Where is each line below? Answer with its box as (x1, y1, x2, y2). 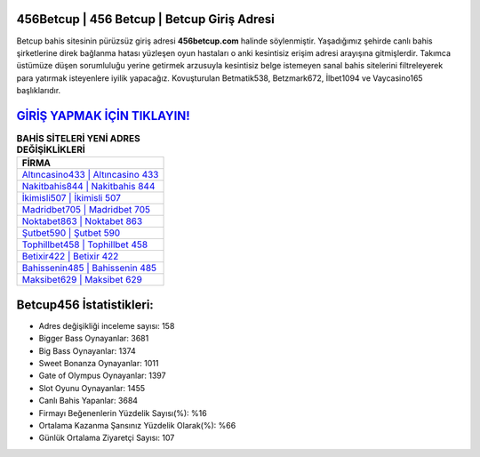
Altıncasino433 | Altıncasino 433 (21, 169, 159, 181)
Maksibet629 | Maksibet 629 (21, 274, 142, 286)
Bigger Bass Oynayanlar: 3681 (38, 333, 149, 344)
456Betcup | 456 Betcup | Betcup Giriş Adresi (16, 12, 275, 27)
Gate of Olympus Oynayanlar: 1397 (38, 370, 166, 381)
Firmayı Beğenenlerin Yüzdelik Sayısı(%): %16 (38, 407, 208, 418)
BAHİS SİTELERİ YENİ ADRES (16, 132, 141, 145)
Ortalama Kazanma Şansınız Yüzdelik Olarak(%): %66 (38, 421, 236, 430)
